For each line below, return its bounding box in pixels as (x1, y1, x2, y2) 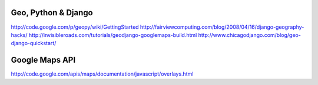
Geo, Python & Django (11, 8, 94, 18)
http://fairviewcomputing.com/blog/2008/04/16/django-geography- (140, 23, 304, 30)
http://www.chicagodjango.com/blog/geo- (198, 31, 302, 38)
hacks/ (11, 31, 28, 38)
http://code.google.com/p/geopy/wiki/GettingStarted (11, 23, 139, 30)
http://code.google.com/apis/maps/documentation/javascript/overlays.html (11, 70, 194, 77)
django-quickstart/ (11, 40, 57, 47)
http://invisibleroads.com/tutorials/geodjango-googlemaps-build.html (28, 31, 197, 38)
